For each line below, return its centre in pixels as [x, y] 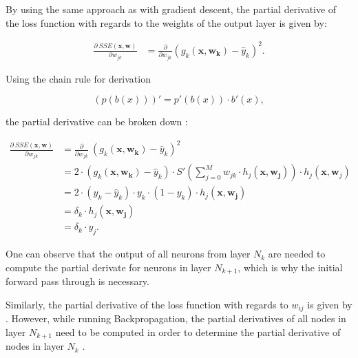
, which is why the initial [290, 267]
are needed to [297, 254]
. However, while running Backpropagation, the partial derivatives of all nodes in [176, 318]
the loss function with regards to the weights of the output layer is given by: [166, 22]
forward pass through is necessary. [77, 281]
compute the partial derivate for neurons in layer [108, 267]
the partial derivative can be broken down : [97, 122]
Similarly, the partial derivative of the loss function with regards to [147, 304]
